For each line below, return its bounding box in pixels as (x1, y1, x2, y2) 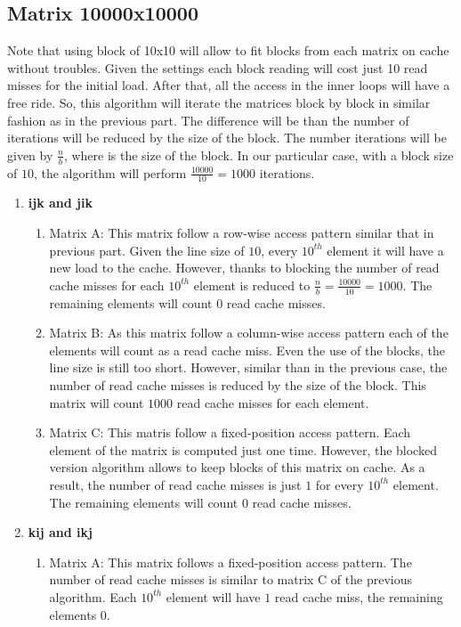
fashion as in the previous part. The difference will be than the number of (7, 110, 409, 129)
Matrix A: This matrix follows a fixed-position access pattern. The (49, 552, 412, 571)
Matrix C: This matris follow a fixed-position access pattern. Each (49, 423, 411, 442)
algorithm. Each (49, 587, 137, 606)
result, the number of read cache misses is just (49, 475, 302, 493)
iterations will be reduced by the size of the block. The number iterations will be (7, 128, 447, 147)
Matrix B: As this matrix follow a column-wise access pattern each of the (49, 323, 449, 342)
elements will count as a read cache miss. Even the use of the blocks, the (49, 340, 445, 359)
